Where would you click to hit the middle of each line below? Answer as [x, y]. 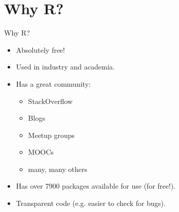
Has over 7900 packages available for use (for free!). [96, 186]
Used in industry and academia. [65, 67]
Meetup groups [51, 135]
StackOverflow [50, 101]
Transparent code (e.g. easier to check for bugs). [91, 203]
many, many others [58, 169]
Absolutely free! [40, 49]
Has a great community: [53, 83]
